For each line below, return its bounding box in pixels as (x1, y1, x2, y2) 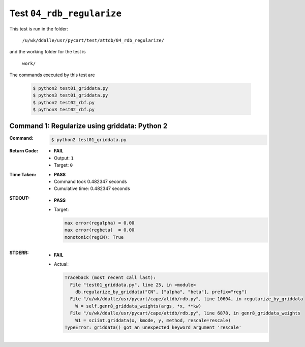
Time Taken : (9, 171, 37, 177)
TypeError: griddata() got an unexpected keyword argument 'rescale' (64, 324, 241, 330)
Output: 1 (54, 155, 74, 161)
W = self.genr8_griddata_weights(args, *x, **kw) (75, 303, 202, 309)
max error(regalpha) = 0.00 (64, 220, 135, 226)
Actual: (54, 261, 69, 267)
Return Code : (9, 148, 38, 154)
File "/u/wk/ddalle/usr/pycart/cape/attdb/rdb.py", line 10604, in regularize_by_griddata (70, 296, 303, 302)
